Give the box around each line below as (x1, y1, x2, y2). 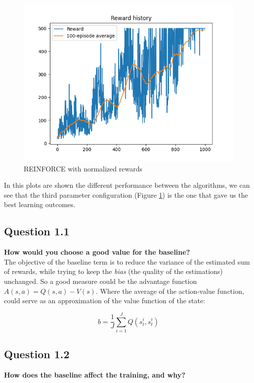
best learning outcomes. (4, 199, 76, 210)
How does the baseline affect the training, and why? (4, 370, 185, 380)
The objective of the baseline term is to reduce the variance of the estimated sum (4, 256, 250, 267)
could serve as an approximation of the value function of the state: (4, 295, 206, 306)
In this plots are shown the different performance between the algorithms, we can (4, 180, 250, 190)
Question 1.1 (4, 223, 70, 239)
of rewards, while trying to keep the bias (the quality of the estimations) (4, 266, 223, 276)
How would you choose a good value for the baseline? (4, 247, 190, 257)
